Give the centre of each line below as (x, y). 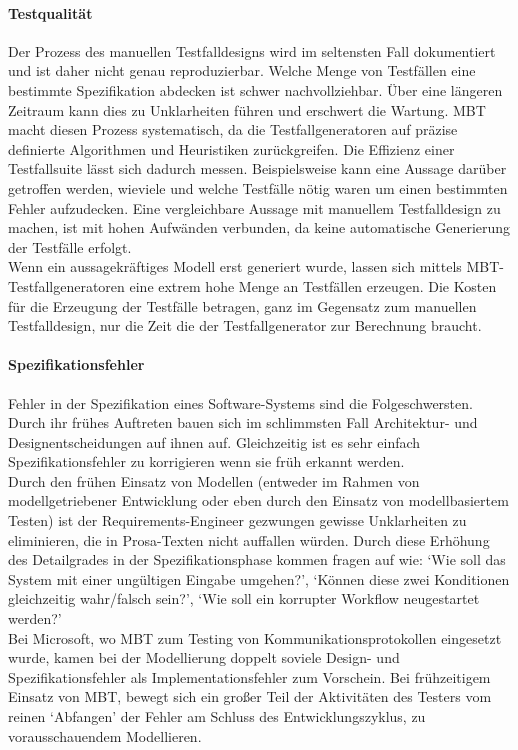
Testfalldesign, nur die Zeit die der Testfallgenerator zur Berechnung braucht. (245, 325)
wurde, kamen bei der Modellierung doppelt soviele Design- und (204, 657)
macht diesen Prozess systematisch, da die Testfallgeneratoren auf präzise (233, 129)
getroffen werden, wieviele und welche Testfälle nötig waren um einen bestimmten (258, 187)
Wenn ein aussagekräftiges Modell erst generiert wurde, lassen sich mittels (235, 266)
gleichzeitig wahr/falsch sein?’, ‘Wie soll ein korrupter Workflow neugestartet (244, 598)
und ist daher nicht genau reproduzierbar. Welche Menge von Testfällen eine (242, 70)
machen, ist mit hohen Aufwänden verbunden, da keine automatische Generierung (259, 227)
